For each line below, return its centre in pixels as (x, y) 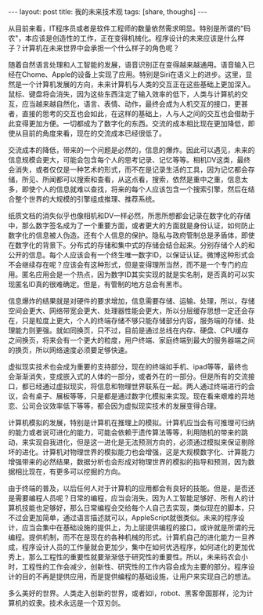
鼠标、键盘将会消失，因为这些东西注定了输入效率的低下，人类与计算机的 (124, 94)
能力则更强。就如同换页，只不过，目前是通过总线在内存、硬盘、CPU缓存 (131, 330)
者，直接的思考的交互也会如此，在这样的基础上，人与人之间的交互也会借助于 (131, 114)
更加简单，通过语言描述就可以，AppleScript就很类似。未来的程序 (133, 518)
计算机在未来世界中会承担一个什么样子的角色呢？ (101, 48)
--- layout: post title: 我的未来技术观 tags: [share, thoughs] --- (108, 12)
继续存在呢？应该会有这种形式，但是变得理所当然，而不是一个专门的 (131, 265)
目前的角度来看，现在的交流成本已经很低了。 (94, 133)
